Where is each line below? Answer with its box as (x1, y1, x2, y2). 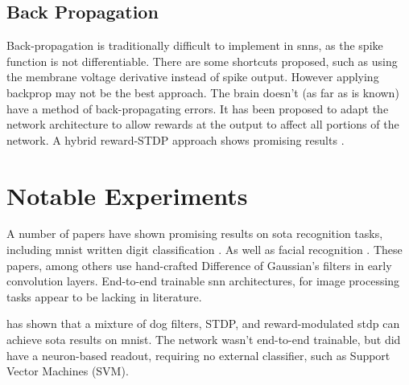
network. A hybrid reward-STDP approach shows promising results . (6, 131, 345, 148)
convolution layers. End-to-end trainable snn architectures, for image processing (6, 272, 400, 289)
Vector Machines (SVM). (6, 362, 129, 379)
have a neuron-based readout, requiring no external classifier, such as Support (6, 346, 390, 363)
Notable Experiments (6, 178, 248, 211)
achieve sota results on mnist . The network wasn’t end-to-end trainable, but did (6, 331, 401, 348)
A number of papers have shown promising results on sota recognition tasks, (6, 225, 383, 242)
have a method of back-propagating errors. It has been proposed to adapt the (6, 100, 389, 117)
